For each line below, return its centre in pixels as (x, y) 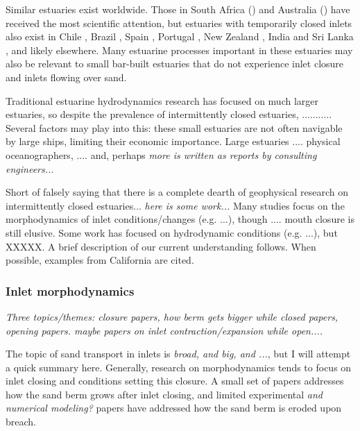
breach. (21, 422)
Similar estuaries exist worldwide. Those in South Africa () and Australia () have (178, 9)
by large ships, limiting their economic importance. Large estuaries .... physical (173, 141)
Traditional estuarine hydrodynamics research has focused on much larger (162, 100)
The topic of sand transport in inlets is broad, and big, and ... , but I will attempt (178, 354)
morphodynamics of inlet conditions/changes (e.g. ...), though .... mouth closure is (180, 219)
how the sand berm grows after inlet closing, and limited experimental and (164, 394)
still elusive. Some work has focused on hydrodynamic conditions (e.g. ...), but (172, 232)
